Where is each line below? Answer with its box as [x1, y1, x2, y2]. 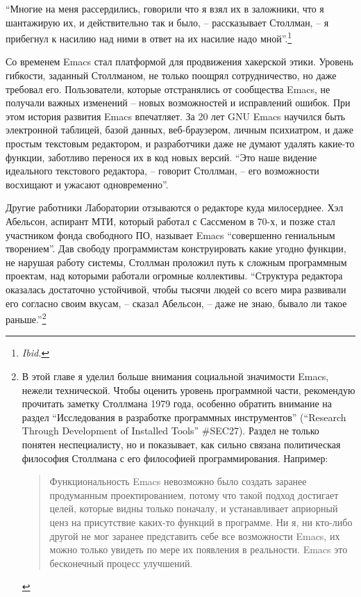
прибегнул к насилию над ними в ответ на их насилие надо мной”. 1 [6, 29, 292, 45]
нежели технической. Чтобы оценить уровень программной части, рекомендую [22, 382, 355, 397]
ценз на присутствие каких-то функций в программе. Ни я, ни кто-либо [49, 514, 353, 529]
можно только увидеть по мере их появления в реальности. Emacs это [49, 542, 348, 557]
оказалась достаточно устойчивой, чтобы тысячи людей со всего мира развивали [6, 281, 346, 296]
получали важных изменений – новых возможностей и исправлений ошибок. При [6, 95, 351, 110]
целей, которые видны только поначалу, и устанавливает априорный [49, 501, 338, 516]
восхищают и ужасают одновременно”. [6, 177, 169, 191]
